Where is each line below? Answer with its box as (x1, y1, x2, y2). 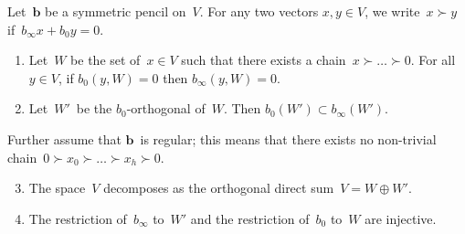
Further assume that (7, 129, 122, 148)
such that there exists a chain (181, 50, 346, 69)
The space (28, 178, 86, 197)
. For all (410, 50, 456, 69)
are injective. (365, 208, 437, 228)
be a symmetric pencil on (45, 2, 186, 20)
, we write (365, 2, 420, 20)
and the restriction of (190, 208, 310, 228)
